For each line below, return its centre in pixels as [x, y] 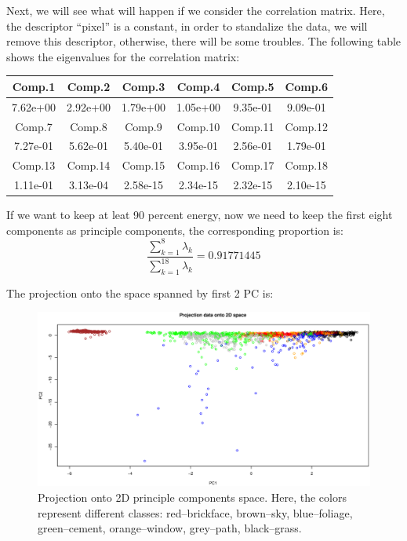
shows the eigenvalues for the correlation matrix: [123, 56]
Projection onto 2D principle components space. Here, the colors [192, 497]
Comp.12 [307, 126]
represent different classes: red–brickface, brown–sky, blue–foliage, [195, 512]
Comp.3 [144, 86]
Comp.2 [89, 86]
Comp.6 [307, 86]
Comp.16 [198, 165]
